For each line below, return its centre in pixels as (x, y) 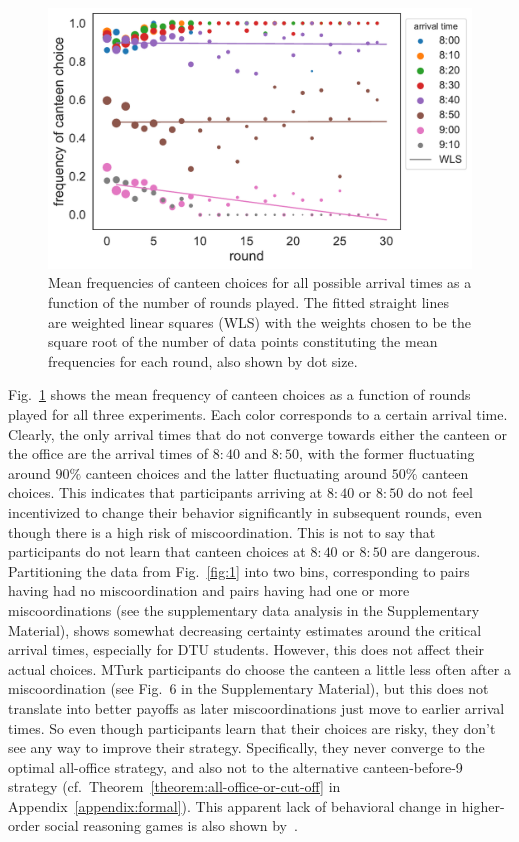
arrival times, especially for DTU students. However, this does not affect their (246, 649)
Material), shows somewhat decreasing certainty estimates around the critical (245, 629)
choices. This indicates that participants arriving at (165, 492)
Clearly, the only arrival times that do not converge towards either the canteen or (257, 433)
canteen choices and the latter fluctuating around (236, 472)
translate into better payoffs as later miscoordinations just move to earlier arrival (256, 707)
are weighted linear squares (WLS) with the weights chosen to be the (259, 321)
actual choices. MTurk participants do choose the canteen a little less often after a (259, 668)
